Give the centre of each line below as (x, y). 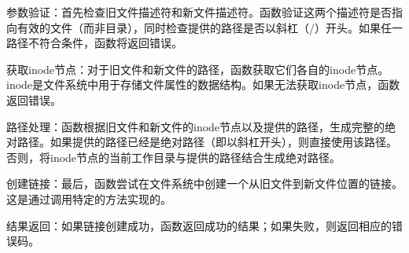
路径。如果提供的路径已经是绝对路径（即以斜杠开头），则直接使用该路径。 (207, 142)
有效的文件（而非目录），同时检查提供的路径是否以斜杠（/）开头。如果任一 (210, 27)
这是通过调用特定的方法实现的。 (89, 198)
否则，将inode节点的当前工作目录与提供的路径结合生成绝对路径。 (174, 157)
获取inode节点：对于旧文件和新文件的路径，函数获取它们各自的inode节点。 (198, 69)
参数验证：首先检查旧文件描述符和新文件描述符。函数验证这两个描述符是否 (199, 12)
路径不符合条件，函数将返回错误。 (94, 43)
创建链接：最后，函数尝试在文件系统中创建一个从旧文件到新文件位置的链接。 (204, 183)
